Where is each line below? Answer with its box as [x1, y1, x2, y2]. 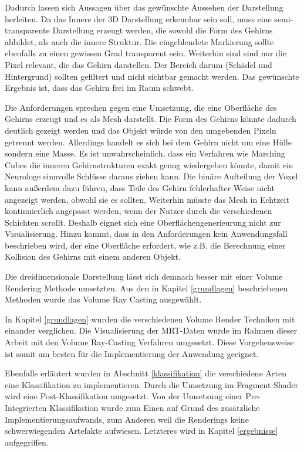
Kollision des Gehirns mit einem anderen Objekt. [5, 250, 181, 263]
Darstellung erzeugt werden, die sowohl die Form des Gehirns [52, 24, 273, 36]
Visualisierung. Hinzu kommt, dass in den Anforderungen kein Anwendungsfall [5, 227, 288, 240]
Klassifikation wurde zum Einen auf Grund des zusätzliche [49, 402, 260, 413]
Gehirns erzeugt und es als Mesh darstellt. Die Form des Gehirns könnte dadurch [5, 113, 296, 125]
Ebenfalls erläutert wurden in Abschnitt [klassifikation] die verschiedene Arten [5, 367, 286, 379]
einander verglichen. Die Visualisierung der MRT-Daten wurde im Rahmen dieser [5, 324, 298, 337]
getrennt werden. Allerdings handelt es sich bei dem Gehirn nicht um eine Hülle [5, 135, 292, 148]
